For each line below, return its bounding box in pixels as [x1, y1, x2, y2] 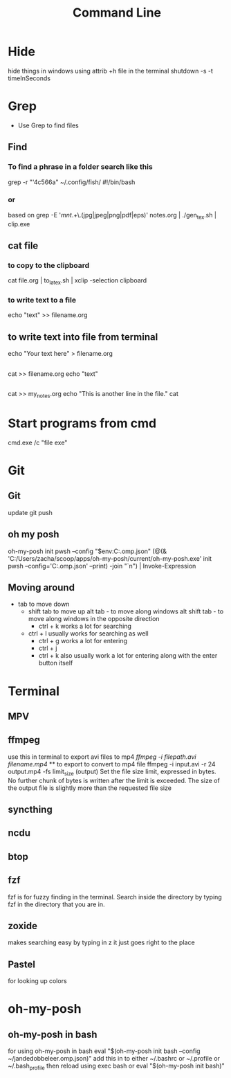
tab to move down [17, 600, 70, 609]
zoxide [8, 919, 37, 932]
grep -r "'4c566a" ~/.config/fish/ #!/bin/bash [8, 178, 136, 186]
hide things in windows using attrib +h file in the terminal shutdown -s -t [8, 66, 214, 75]
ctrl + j [38, 644, 57, 652]
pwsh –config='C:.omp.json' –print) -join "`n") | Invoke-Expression [8, 562, 196, 570]
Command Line [72, 5, 162, 21]
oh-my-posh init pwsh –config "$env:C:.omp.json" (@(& [8, 547, 167, 555]
